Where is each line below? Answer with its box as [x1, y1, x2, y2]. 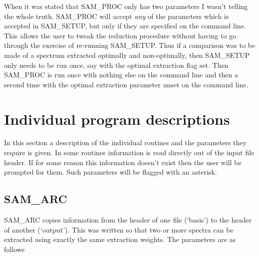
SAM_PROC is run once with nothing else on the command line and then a [4, 69, 238, 80]
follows [4, 244, 25, 254]
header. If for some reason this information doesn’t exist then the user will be [4, 157, 241, 167]
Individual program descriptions [4, 108, 230, 129]
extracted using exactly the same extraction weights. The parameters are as [4, 234, 236, 245]
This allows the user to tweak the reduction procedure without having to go [4, 30, 236, 40]
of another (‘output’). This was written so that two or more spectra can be [4, 224, 233, 235]
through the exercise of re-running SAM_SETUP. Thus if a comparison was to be [4, 40, 255, 50]
